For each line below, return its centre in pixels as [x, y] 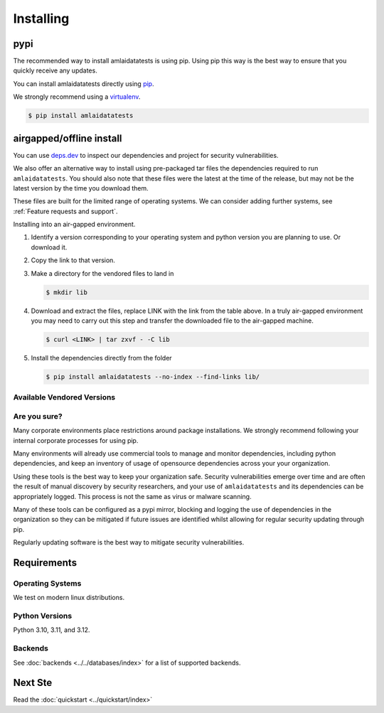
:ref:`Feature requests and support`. [65, 211]
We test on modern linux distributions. [69, 598]
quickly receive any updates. [55, 70]
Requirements [45, 563]
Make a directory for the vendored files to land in [102, 273]
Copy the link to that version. [73, 260]
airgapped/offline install [68, 138]
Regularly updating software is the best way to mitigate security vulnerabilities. [129, 542]
